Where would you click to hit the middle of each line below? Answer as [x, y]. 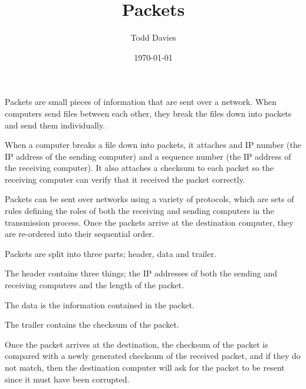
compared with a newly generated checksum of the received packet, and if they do [153, 356]
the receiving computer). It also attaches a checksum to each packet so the [139, 168]
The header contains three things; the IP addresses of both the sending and [141, 273]
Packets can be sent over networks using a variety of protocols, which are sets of [149, 199]
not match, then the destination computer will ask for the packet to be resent [145, 367]
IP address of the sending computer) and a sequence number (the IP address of [148, 156]
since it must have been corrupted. [67, 379]
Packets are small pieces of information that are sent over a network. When [141, 102]
